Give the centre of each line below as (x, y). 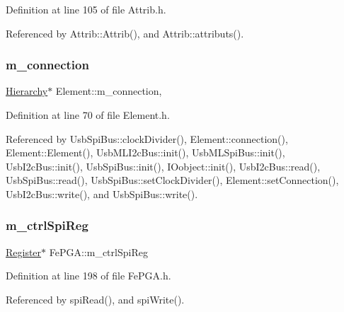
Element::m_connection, (109, 91)
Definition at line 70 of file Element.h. (88, 115)
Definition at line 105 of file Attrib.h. (86, 9)
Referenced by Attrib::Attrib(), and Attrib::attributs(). (125, 33)
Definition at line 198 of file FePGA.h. (88, 276)
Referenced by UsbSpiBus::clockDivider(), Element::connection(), (147, 138)
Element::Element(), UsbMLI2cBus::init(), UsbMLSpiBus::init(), (145, 152)
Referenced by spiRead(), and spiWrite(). (95, 299)
